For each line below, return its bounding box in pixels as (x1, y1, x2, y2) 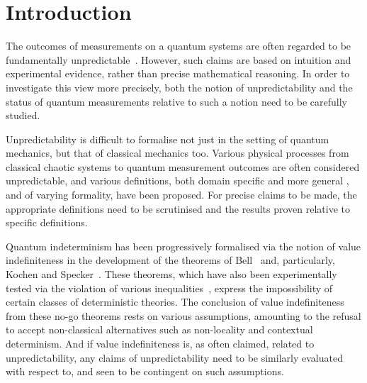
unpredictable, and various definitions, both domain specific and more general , (6, 173, 349, 188)
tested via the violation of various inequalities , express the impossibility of (6, 280, 333, 295)
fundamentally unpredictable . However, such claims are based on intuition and (6, 52, 351, 67)
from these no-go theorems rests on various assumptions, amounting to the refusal (6, 308, 361, 323)
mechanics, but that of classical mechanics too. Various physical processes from (6, 145, 349, 160)
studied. (6, 108, 40, 123)
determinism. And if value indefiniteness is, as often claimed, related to (6, 336, 315, 350)
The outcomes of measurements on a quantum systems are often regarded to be (6, 38, 351, 53)
